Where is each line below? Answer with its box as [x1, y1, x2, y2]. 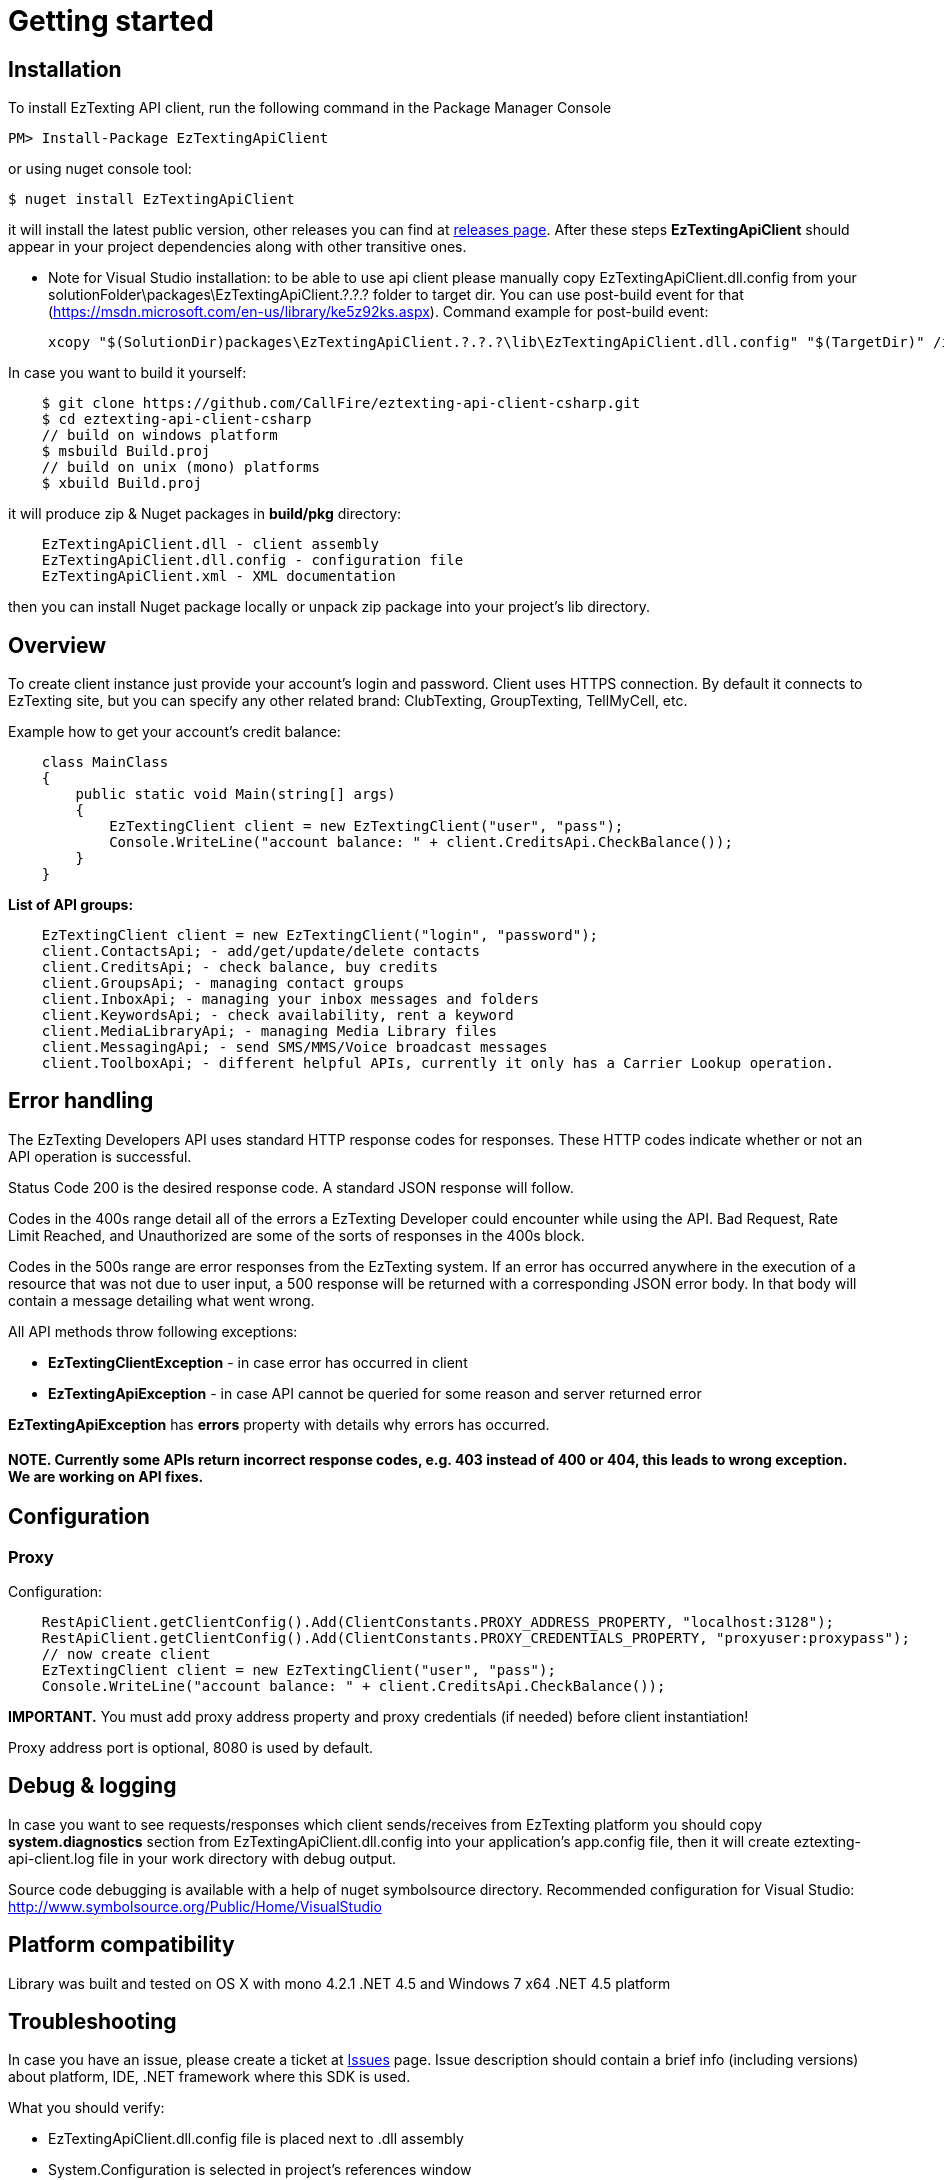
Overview [8, 632, 107, 658]
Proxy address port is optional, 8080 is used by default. [8, 1738, 374, 1756]
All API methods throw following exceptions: [8, 1322, 298, 1340]
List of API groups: [8, 896, 134, 914]
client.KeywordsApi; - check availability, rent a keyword [41, 1007, 514, 1024]
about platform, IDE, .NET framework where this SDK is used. [8, 2068, 411, 2086]
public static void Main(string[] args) [75, 786, 396, 803]
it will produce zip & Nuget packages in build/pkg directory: [8, 505, 402, 523]
